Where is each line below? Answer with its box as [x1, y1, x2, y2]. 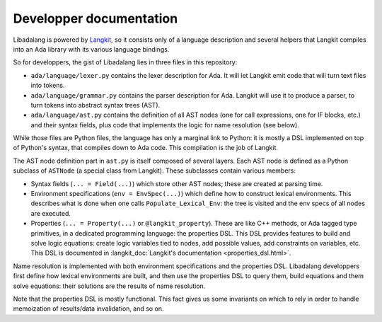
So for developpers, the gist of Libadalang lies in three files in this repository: [13, 58, 238, 67]
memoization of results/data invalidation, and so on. [13, 304, 164, 313]
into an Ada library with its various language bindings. [13, 45, 170, 53]
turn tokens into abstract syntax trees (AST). [30, 100, 161, 109]
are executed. [30, 209, 71, 217]
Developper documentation [13, 11, 178, 26]
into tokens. [30, 81, 65, 90]
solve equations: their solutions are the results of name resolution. [13, 282, 206, 290]
